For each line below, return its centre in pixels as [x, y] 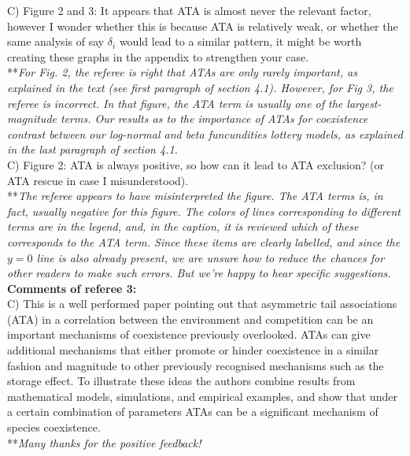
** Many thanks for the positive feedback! [104, 442]
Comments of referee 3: [72, 288]
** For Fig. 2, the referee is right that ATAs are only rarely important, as [182, 72]
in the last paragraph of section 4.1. [92, 149]
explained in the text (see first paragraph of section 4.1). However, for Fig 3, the [200, 87]
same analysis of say [56, 41]
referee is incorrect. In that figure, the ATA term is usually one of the [175, 103]
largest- [364, 103]
